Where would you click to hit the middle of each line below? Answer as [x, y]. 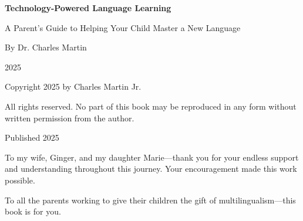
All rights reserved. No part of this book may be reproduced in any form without [151, 106]
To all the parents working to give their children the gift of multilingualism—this [150, 200]
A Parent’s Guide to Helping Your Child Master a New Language [123, 27]
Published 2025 [32, 137]
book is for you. [33, 211]
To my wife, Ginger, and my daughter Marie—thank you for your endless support [152, 157]
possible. [20, 180]
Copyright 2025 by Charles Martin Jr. [73, 86]
